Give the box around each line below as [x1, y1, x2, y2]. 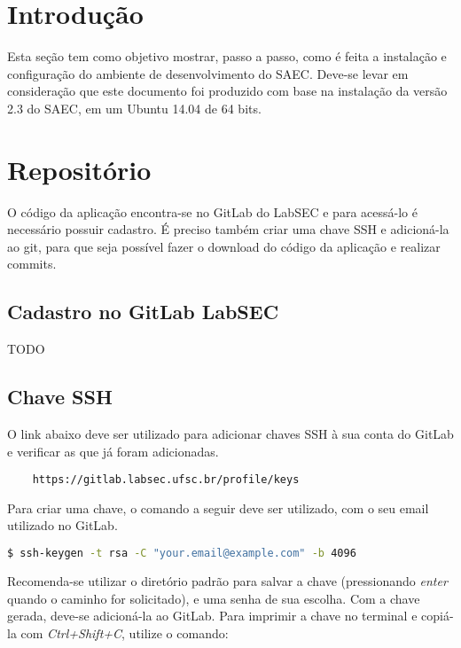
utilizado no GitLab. [7, 516, 118, 535]
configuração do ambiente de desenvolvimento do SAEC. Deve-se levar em [7, 64, 409, 82]
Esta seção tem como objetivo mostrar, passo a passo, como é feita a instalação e [7, 47, 447, 66]
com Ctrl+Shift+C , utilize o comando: [20, 623, 229, 642]
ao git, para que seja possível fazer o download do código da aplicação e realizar [7, 237, 441, 255]
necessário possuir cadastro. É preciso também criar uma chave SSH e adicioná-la [7, 220, 449, 238]
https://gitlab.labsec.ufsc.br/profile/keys [32, 473, 300, 487]
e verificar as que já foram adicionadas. [7, 441, 219, 460]
